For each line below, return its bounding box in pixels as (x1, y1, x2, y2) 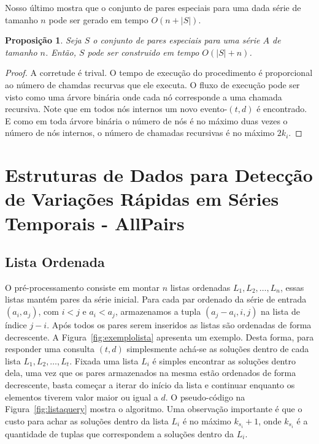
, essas (280, 280, 304, 293)
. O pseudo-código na (165, 390, 245, 403)
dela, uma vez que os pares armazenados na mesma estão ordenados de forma (5, 366, 296, 379)
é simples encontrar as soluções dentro (152, 354, 296, 367)
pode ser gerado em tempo (48, 13, 148, 26)
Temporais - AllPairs (5, 210, 185, 235)
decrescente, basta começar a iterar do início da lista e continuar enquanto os (5, 378, 295, 391)
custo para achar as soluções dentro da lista (5, 414, 169, 427)
